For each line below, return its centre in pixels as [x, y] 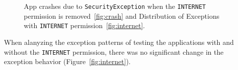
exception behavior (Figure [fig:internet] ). [67, 61]
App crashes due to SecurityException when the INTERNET [115, 6]
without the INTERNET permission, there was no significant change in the [114, 52]
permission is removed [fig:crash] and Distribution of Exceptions [122, 16]
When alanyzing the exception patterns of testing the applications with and [119, 42]
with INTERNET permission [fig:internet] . [85, 25]
